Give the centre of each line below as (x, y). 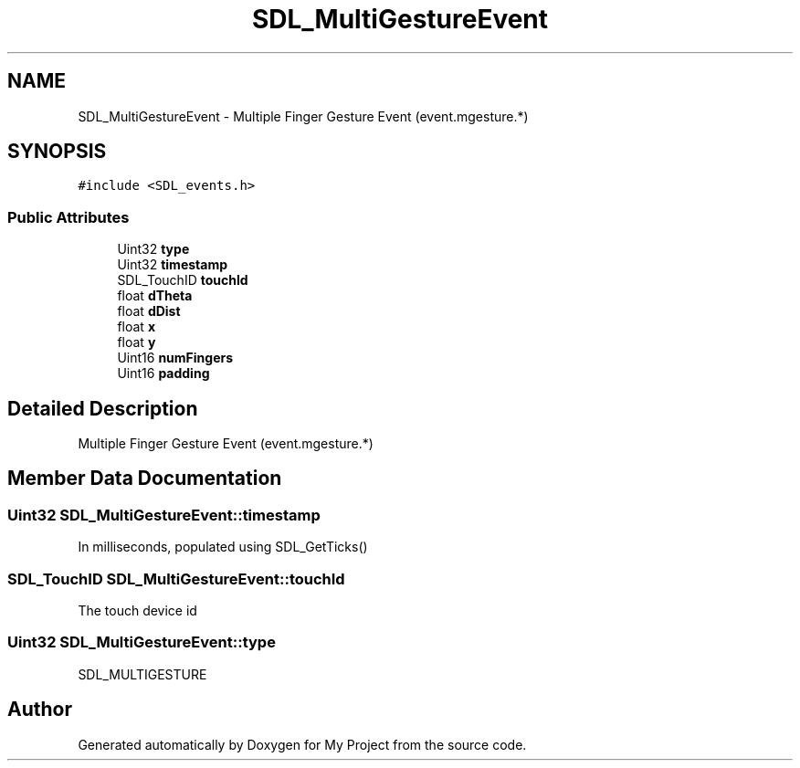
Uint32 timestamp (172, 265)
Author (40, 710)
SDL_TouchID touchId (183, 280)
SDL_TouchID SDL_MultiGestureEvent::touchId (176, 579)
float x (136, 327)
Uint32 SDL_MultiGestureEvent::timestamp (164, 515)
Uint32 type (153, 249)
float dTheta (155, 296)
